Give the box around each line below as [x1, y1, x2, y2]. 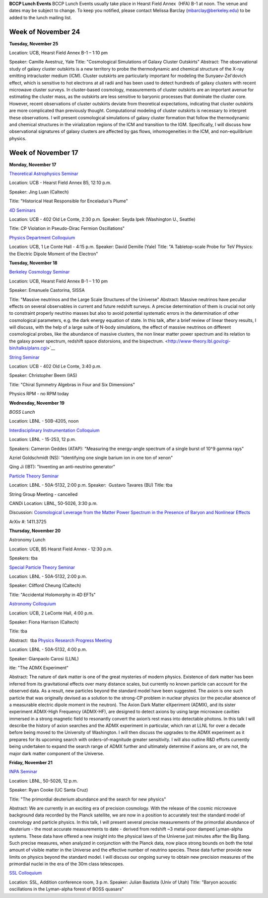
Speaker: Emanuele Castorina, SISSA [9, 287, 85, 293]
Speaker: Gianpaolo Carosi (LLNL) [9, 655, 79, 661]
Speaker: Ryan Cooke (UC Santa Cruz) [9, 787, 88, 793]
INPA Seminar [9, 769, 38, 775]
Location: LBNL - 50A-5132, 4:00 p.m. [9, 646, 87, 652]
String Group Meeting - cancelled [9, 491, 78, 497]
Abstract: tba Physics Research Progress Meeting [9, 637, 112, 643]
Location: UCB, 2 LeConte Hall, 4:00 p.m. [9, 610, 94, 616]
